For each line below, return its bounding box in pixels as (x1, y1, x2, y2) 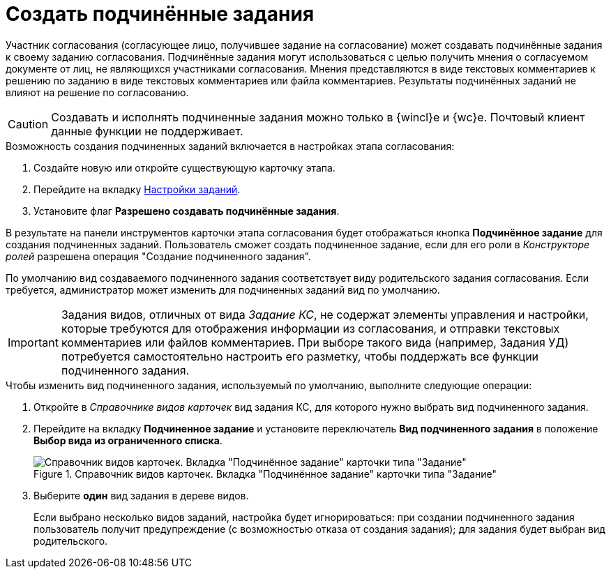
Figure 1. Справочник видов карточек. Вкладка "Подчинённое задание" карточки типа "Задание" (33, 467, 497, 480)
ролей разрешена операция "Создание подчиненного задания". (6, 250, 311, 262)
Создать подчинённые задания (6, 2, 315, 26)
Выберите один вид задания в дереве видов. (33, 489, 249, 501)
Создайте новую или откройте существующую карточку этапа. (33, 161, 335, 174)
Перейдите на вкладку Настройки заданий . (33, 183, 241, 195)
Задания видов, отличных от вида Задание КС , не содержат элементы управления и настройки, (61, 307, 589, 322)
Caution (8, 116, 49, 131)
